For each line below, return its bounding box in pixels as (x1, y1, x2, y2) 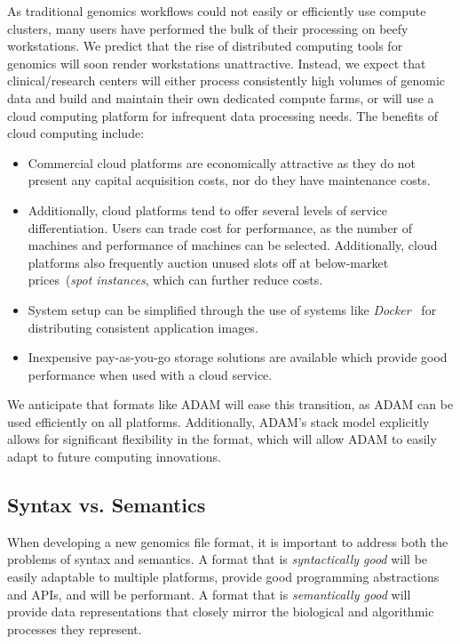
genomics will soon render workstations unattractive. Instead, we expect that (7, 53, 426, 72)
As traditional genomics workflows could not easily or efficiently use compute (7, 2, 426, 20)
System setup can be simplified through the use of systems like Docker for (28, 300, 437, 318)
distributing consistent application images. (28, 318, 258, 336)
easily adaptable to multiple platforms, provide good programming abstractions (7, 568, 440, 586)
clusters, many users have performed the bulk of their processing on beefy (7, 19, 408, 37)
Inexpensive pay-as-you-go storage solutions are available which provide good (28, 348, 448, 366)
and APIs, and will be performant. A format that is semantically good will (7, 584, 411, 603)
